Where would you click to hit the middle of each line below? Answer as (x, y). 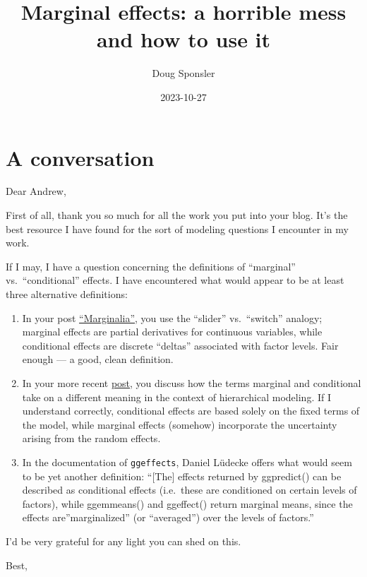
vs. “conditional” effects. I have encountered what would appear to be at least (175, 280)
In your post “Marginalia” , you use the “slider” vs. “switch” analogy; (172, 317)
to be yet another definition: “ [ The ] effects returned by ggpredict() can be (182, 476)
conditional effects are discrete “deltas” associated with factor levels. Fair (180, 345)
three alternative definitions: (67, 294)
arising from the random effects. (91, 438)
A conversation (80, 157)
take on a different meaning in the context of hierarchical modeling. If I (177, 397)
